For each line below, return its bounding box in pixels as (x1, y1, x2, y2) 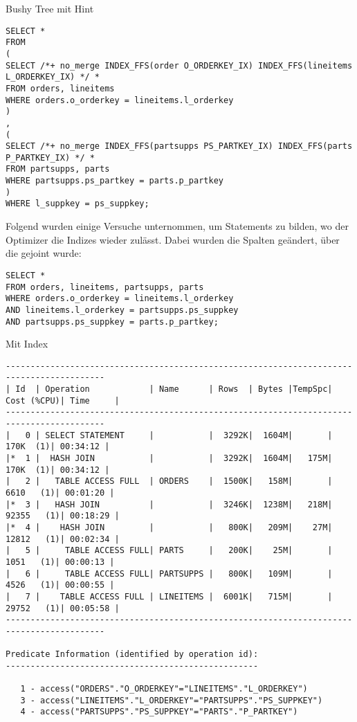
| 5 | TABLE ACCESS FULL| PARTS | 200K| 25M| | (6, 545, 333, 556)
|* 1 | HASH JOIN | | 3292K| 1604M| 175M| (6, 453, 333, 463)
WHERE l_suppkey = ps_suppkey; (6, 199, 149, 209)
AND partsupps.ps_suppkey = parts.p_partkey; (6, 316, 219, 327)
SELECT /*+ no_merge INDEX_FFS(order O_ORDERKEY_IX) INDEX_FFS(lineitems (6, 60, 353, 71)
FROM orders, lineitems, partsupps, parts (6, 282, 204, 292)
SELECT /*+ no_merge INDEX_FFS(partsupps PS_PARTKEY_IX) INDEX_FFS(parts (6, 141, 353, 152)
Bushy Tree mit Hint (6, 1, 94, 15)
